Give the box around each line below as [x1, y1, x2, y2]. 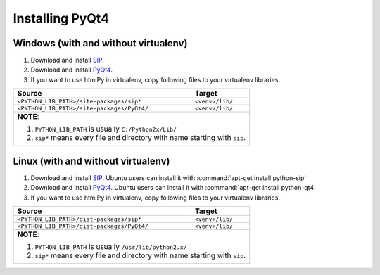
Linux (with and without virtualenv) [13, 155, 170, 167]
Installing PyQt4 [13, 11, 109, 26]
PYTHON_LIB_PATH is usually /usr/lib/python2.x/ [34, 241, 187, 251]
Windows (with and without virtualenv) [13, 37, 188, 49]
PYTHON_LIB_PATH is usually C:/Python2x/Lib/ [34, 124, 177, 134]
